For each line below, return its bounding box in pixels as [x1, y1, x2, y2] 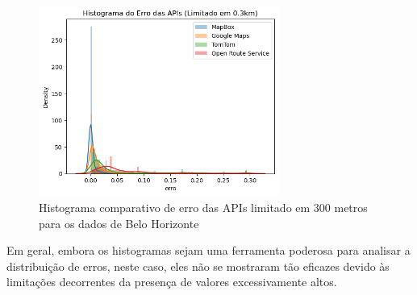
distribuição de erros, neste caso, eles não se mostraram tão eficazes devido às [6, 257, 390, 274]
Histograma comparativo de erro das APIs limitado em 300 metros [39, 199, 368, 216]
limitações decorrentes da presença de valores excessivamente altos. [6, 273, 337, 290]
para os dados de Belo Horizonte [39, 214, 199, 231]
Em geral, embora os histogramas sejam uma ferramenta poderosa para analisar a [6, 242, 411, 259]
